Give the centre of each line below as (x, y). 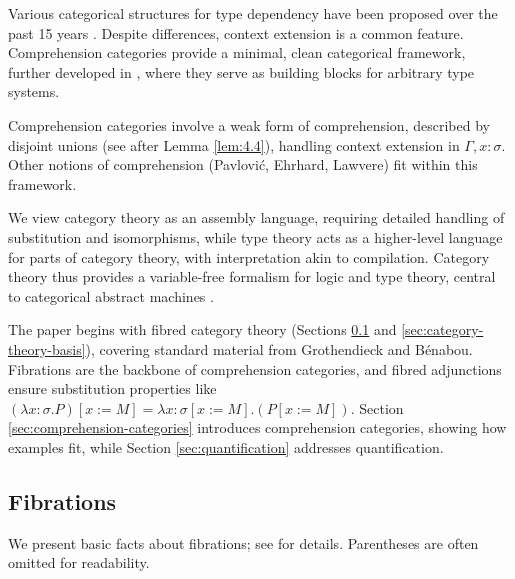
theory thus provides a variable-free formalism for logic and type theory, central (252, 276)
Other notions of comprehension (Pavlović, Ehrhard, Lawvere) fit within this (243, 164)
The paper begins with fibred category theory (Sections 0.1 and (202, 329)
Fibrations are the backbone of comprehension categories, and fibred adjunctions (255, 368)
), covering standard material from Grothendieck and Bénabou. (279, 348)
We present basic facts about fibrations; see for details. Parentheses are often (243, 542)
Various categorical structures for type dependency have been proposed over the (253, 13)
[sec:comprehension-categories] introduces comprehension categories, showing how (257, 427)
